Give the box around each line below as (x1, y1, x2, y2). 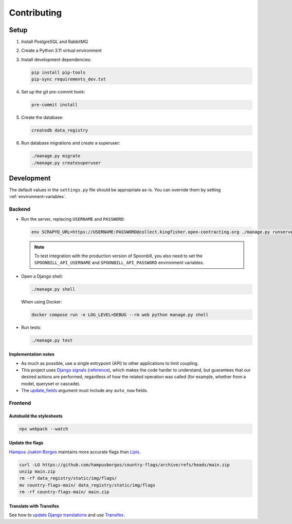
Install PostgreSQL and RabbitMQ (21, 39, 88, 45)
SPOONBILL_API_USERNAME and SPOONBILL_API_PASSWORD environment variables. (34, 260, 204, 265)
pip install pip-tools (31, 70, 86, 75)
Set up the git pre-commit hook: (21, 89, 85, 95)
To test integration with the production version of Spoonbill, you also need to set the (34, 253, 203, 259)
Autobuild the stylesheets (9, 413, 63, 419)
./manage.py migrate (31, 153, 80, 159)
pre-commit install (31, 102, 78, 108)
